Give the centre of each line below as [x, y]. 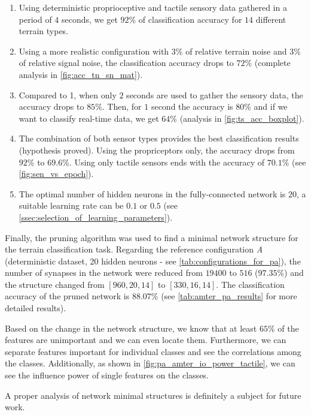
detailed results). [36, 308]
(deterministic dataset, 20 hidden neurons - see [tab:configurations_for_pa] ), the [153, 261]
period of [35, 19]
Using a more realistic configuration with [94, 51]
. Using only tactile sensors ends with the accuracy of [167, 162]
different [271, 19]
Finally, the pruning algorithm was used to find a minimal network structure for [152, 237]
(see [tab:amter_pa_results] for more [229, 296]
